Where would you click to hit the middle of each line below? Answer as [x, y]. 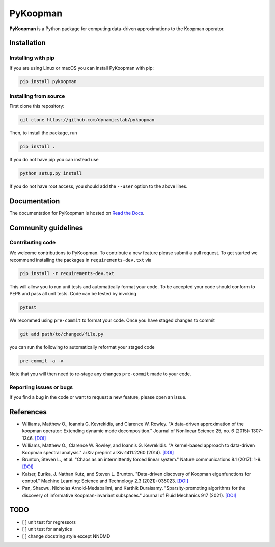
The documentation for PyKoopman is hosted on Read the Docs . [77, 213]
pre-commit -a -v [42, 361]
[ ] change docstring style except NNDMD [66, 536]
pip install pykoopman [48, 81]
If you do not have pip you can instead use [54, 160]
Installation [28, 43]
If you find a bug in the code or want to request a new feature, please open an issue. [98, 397]
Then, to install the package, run [43, 133]
